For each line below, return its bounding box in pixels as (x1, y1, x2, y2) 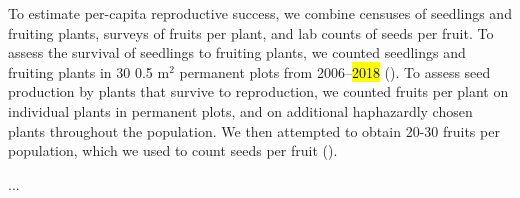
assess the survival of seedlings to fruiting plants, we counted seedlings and (8, 42, 466, 63)
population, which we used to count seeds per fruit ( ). (8, 140, 338, 161)
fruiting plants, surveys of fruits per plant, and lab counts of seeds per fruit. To (8, 22, 494, 43)
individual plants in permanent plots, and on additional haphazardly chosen (8, 100, 473, 121)
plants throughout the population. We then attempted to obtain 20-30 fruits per (8, 120, 500, 141)
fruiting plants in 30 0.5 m (8, 61, 170, 82)
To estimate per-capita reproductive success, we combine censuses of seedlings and (8, 3, 512, 23)
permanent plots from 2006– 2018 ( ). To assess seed (179, 61, 491, 82)
